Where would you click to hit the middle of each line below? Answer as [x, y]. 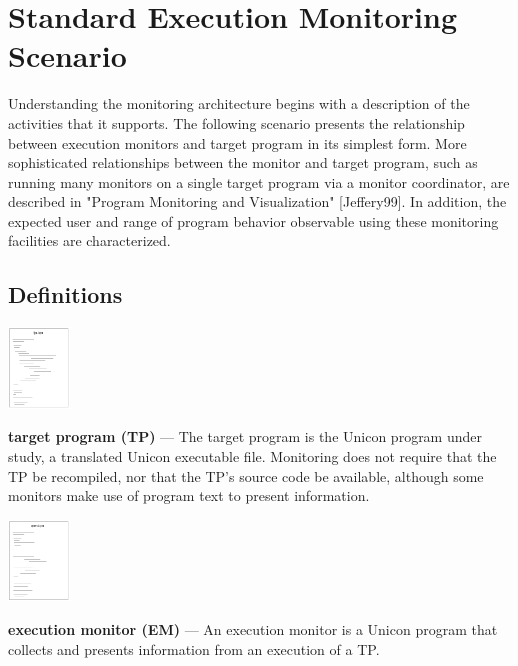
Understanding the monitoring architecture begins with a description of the [239, 103]
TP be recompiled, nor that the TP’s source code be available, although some [246, 475]
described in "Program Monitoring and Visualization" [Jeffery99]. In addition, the [257, 201]
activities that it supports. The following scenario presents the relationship [236, 122]
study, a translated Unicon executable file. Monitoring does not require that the [252, 456]
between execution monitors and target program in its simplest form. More [237, 142]
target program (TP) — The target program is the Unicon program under [245, 436]
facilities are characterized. [89, 240]
